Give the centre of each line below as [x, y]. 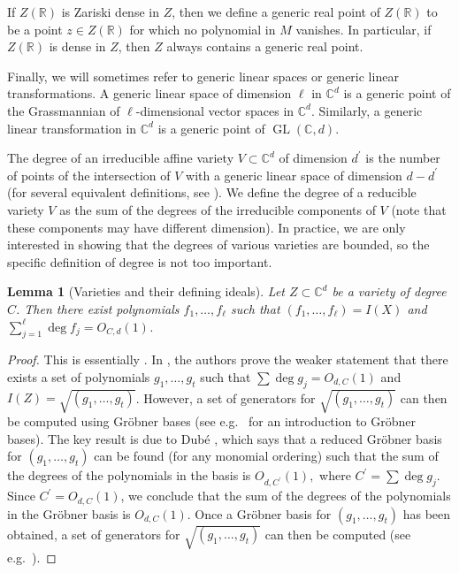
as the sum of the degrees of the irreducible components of [218, 209]
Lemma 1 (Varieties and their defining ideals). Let [146, 291]
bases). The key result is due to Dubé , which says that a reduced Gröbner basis [225, 438]
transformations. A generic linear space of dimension [149, 93]
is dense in [77, 46]
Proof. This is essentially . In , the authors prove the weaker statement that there [228, 359]
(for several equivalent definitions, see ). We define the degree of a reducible [212, 192]
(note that [419, 209]
